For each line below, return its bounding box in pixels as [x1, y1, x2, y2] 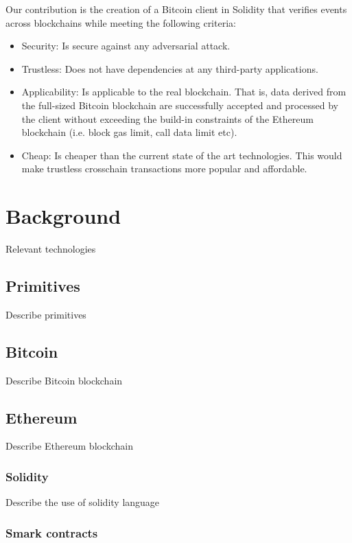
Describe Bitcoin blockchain [5, 373, 123, 387]
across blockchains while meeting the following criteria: [5, 15, 236, 30]
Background [5, 202, 121, 230]
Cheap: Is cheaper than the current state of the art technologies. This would [21, 148, 342, 162]
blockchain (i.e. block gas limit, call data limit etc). [21, 125, 237, 139]
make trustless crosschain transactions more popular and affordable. [21, 161, 307, 176]
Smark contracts [5, 524, 98, 541]
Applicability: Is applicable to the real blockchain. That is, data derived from [21, 84, 347, 99]
